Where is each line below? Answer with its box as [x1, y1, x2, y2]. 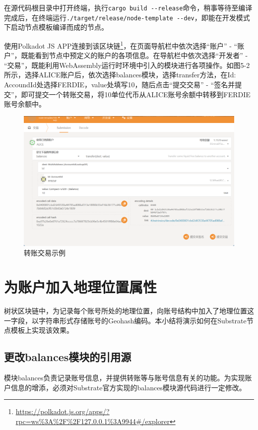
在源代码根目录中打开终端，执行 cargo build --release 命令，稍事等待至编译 [4, 2, 253, 12]
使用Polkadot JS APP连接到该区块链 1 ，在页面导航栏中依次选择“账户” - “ [4, 39, 238, 51]
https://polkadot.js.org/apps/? [15, 406, 110, 417]
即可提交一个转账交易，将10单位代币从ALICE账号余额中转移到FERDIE [21, 89, 251, 99]
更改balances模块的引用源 [4, 349, 131, 365]
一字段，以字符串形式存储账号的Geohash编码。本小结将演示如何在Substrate [4, 315, 247, 325]
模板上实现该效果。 [10, 325, 73, 335]
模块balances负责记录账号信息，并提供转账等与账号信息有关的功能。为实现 [4, 372, 245, 383]
